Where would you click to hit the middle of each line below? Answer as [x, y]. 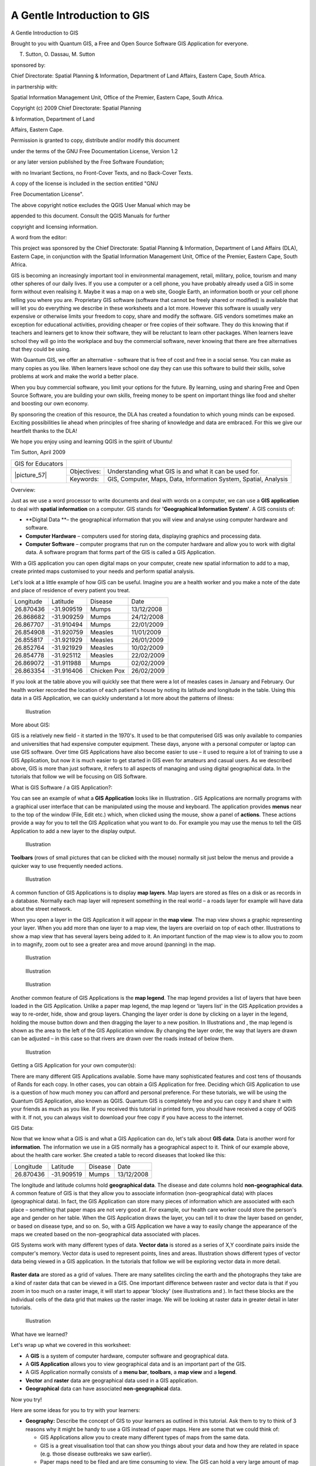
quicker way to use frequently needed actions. [67, 866]
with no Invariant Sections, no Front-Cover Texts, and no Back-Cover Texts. [102, 172]
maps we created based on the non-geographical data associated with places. [105, 1234]
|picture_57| [31, 475]
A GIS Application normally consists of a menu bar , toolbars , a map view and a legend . [131, 1372]
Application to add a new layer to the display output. [74, 831]
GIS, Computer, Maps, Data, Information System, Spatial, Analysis [197, 479]
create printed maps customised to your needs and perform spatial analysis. [103, 571]
